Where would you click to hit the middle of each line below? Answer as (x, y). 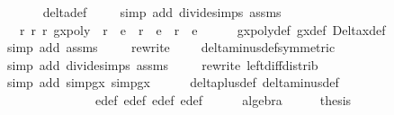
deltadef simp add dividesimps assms (162, 12)
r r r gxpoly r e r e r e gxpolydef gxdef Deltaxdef (202, 29)
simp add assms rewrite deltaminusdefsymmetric (171, 47)
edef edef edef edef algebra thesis (223, 99)
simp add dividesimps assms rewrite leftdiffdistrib (163, 64)
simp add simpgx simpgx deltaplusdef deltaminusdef (173, 82)
